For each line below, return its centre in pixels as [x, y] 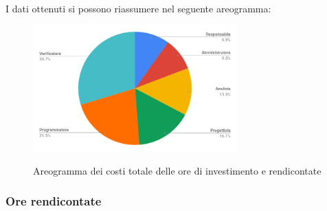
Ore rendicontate [54, 201]
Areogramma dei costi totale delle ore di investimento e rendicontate [177, 170]
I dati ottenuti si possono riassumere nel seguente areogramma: [138, 8]
